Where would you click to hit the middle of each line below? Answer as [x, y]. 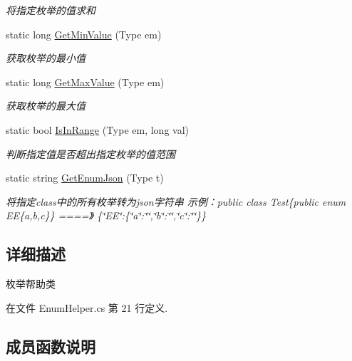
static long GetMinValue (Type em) [84, 34]
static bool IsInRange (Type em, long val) [98, 129]
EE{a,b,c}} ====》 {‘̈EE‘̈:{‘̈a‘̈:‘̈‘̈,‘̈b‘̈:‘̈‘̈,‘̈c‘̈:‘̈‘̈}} [106, 215]
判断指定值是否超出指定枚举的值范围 [90, 153]
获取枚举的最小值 [46, 58]
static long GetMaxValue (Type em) [85, 82]
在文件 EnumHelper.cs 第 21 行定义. [87, 307]
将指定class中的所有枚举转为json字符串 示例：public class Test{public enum [176, 201]
